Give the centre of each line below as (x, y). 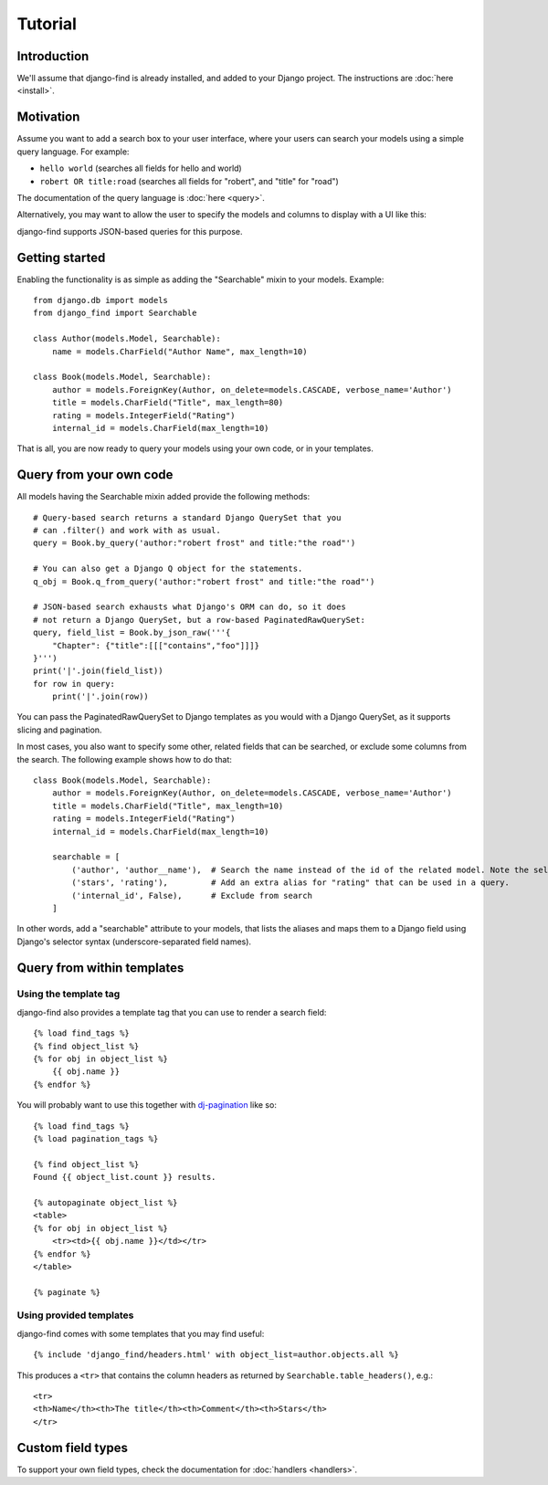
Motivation (48, 117)
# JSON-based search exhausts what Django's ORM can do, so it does (190, 607)
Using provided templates (75, 1315)
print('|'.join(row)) (100, 697)
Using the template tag (68, 994)
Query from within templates (100, 968)
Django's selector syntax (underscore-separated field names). (134, 942)
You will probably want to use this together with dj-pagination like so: (147, 1105)
